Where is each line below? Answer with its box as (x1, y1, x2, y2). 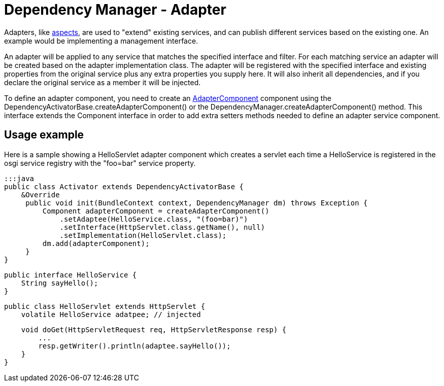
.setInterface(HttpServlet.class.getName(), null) (59, 223, 265, 231)
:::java (4, 174, 35, 183)
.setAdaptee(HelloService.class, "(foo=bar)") (59, 215, 248, 223)
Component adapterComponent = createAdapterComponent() (42, 206, 269, 215)
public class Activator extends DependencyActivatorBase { (4, 182, 244, 191)
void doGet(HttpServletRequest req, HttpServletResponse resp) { (21, 325, 287, 334)
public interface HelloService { (4, 270, 137, 279)
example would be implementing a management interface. (4, 36, 198, 45)
